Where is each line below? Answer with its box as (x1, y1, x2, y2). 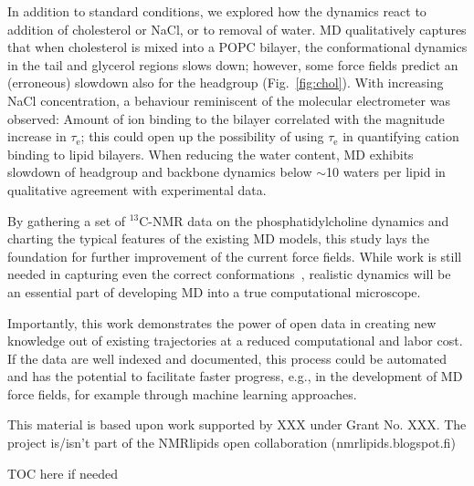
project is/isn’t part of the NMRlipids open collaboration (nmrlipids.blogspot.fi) (7, 433, 456, 452)
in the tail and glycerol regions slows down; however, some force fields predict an (7, 55, 458, 74)
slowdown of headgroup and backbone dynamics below (7, 162, 312, 181)
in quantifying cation (342, 127, 459, 146)
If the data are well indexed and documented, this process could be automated (7, 348, 447, 367)
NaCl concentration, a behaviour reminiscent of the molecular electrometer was (7, 90, 450, 109)
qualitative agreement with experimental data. (7, 180, 267, 199)
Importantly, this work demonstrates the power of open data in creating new (7, 313, 437, 332)
